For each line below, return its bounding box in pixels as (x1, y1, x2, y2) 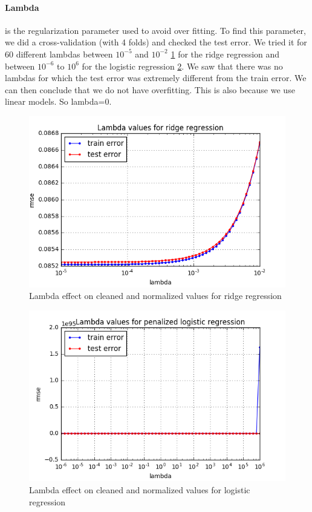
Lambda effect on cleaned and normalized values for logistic (29, 484, 250, 496)
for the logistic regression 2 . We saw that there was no (82, 59, 283, 72)
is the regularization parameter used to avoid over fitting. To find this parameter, (5, 24, 306, 36)
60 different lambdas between (5, 47, 113, 60)
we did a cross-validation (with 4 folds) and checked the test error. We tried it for (5, 36, 307, 48)
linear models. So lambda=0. (5, 95, 112, 108)
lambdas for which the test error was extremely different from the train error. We (5, 71, 307, 84)
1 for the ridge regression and (171, 47, 280, 60)
